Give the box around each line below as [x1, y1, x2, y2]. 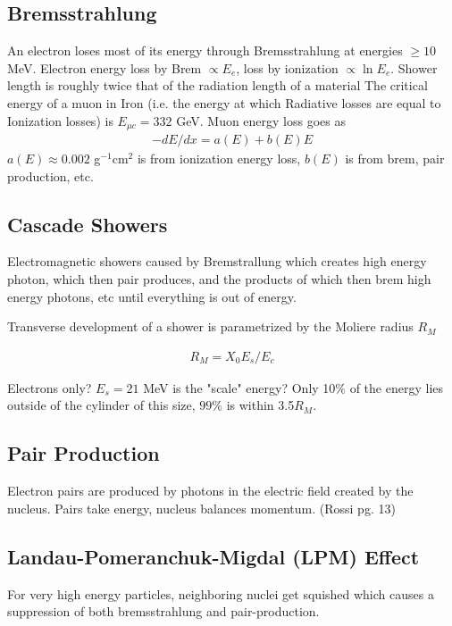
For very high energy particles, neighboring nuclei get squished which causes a [7, 584, 434, 603]
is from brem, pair [345, 149, 445, 168]
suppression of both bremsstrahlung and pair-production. [7, 602, 320, 621]
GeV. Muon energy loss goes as [176, 111, 347, 129]
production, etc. [7, 166, 94, 185]
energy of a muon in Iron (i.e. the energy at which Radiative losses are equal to [7, 93, 441, 112]
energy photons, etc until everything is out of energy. [7, 287, 297, 305]
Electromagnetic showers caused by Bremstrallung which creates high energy [7, 252, 427, 271]
